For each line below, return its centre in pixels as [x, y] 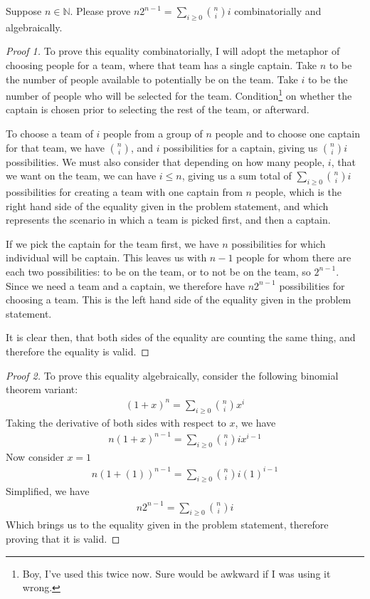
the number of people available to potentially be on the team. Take [152, 79]
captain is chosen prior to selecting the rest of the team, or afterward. [158, 109]
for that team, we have [55, 147]
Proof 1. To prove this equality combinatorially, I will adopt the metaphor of [173, 51]
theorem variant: [42, 389]
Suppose [24, 11]
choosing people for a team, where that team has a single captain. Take [161, 64]
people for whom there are [294, 257]
